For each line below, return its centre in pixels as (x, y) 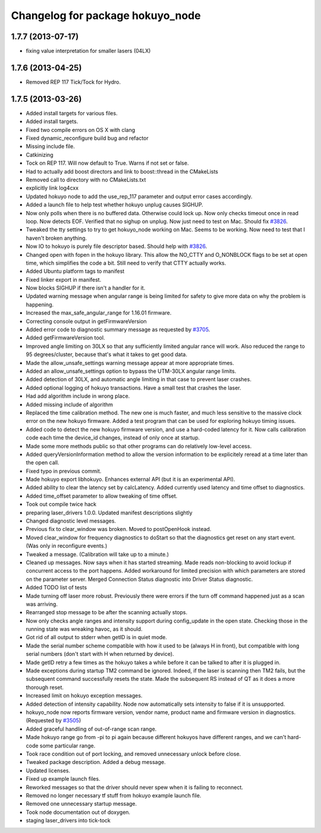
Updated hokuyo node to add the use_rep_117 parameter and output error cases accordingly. (139, 196)
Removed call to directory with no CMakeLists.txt (86, 180)
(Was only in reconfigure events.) (67, 546)
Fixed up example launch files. (63, 779)
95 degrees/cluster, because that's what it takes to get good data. (106, 354)
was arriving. (42, 604)
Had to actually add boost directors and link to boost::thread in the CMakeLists (122, 171)
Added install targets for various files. (72, 113)
